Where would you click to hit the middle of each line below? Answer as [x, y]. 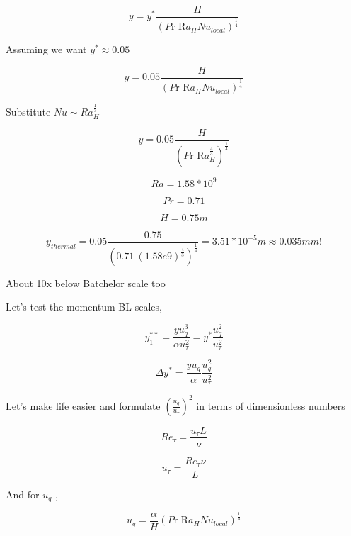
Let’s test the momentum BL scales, [84, 307]
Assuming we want [46, 49]
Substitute [28, 112]
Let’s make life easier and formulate [83, 405]
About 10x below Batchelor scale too [86, 283]
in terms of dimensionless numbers [271, 405]
